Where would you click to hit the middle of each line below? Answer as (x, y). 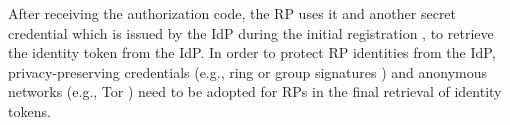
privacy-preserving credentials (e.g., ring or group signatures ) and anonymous (248, 71)
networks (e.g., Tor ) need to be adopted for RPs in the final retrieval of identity (255, 91)
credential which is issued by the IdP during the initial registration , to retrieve (251, 32)
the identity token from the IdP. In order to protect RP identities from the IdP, (252, 52)
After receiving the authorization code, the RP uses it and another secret (232, 13)
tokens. (29, 110)
